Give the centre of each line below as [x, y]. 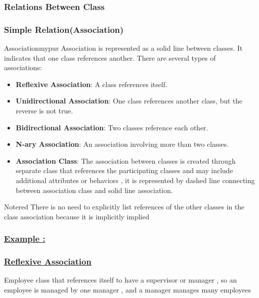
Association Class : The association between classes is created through [126, 160]
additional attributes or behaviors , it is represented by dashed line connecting [135, 180]
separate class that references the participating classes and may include [124, 170]
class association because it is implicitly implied [77, 216]
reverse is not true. [44, 111]
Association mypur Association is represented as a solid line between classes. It [123, 48]
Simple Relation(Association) [64, 29]
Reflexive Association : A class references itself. [91, 84]
